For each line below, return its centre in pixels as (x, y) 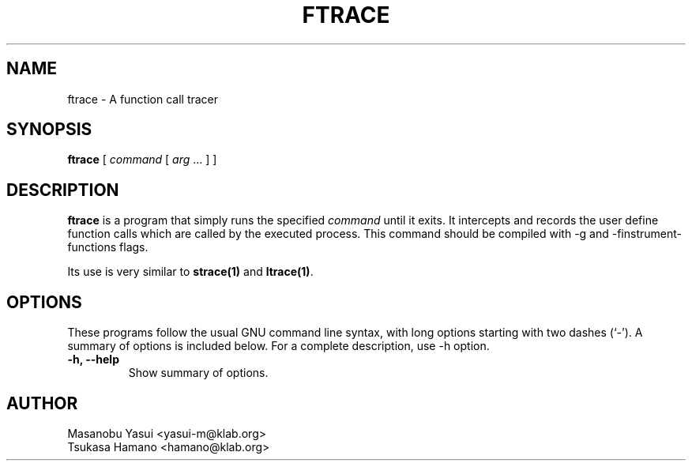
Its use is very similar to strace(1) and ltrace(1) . (190, 272)
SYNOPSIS (49, 130)
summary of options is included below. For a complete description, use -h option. (278, 346)
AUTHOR (42, 403)
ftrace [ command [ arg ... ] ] (142, 160)
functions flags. (108, 247)
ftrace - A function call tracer (143, 99)
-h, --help (93, 360)
